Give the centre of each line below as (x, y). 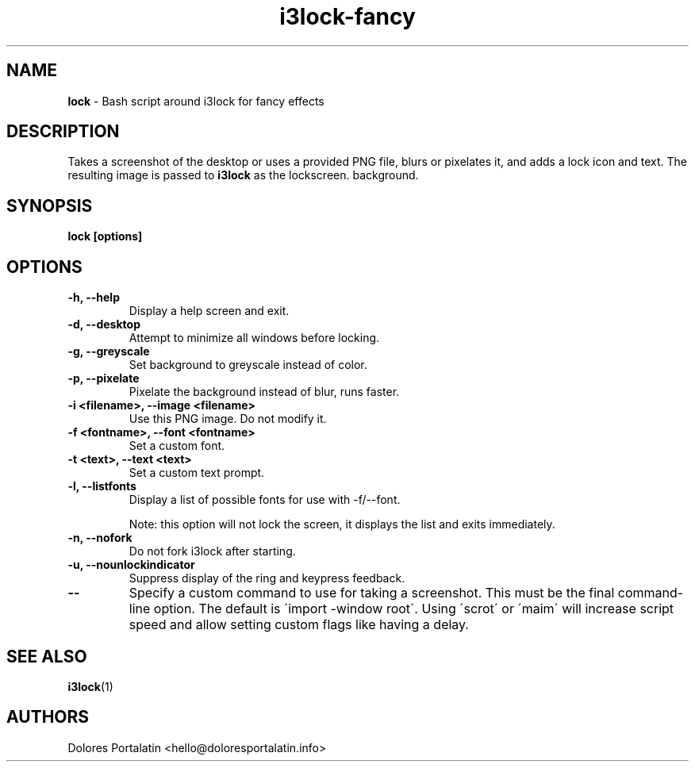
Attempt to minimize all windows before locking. (254, 338)
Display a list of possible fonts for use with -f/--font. (265, 500)
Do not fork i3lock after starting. (212, 551)
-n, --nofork (100, 538)
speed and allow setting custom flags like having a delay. (299, 625)
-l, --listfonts (102, 486)
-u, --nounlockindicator (131, 565)
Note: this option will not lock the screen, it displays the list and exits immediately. (342, 524)
